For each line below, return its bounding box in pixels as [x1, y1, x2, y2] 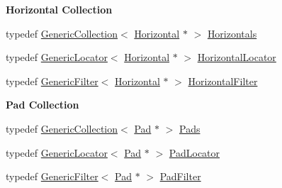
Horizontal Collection [6, 2, 113, 16]
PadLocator [169, 145, 220, 160]
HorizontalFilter [188, 73, 258, 88]
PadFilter [159, 169, 201, 184]
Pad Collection [6, 97, 79, 112]
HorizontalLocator [197, 50, 276, 65]
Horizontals [207, 26, 257, 40]
